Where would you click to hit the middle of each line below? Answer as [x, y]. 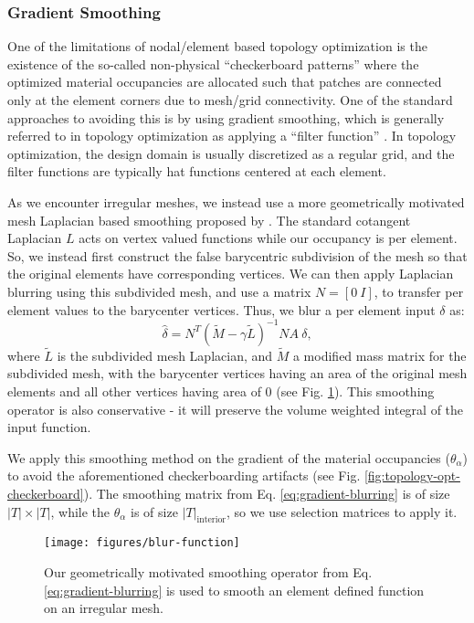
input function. [49, 427]
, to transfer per [419, 291]
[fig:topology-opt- [412, 475]
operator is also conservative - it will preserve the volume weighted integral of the [236, 409]
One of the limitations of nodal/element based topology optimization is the [217, 46]
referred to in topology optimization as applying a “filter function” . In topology [232, 136]
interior [211, 520]
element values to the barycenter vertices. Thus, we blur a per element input [221, 309]
